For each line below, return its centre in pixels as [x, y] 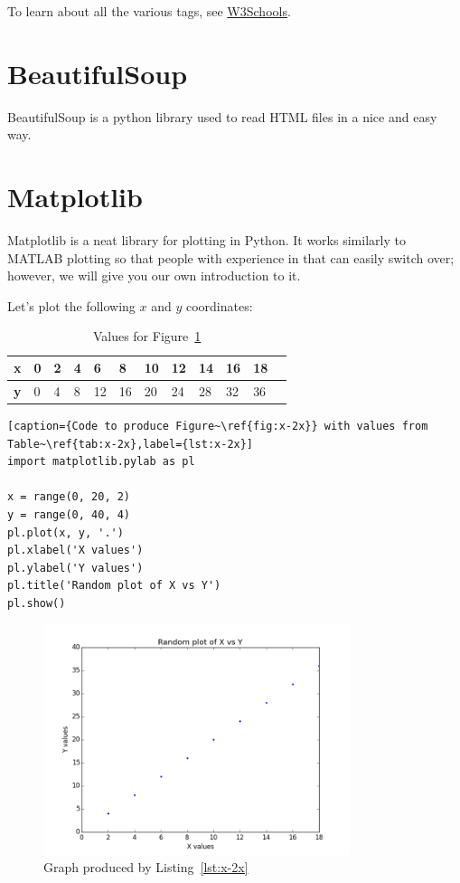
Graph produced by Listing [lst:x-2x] [146, 867]
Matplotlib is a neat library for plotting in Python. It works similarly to [207, 240]
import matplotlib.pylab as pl [101, 462]
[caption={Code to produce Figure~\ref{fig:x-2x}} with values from [218, 426]
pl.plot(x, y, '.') [66, 532]
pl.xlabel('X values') [75, 551]
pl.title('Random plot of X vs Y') [114, 586]
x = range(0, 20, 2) [69, 497]
